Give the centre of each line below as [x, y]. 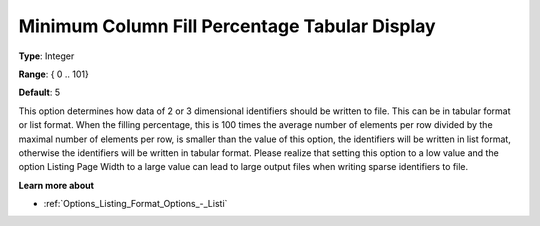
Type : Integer [46, 56]
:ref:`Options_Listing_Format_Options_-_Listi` [135, 204]
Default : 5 [39, 92]
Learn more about [56, 185]
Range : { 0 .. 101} [53, 74]
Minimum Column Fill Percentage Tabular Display [227, 26]
